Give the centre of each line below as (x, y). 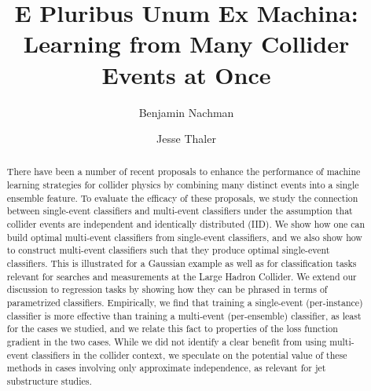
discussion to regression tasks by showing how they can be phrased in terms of (167, 289)
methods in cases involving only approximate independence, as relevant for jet (166, 368)
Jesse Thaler (186, 139)
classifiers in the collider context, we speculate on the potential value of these (189, 354)
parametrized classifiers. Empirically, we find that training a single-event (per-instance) (185, 303)
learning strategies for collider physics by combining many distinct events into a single (183, 185)
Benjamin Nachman (186, 112)
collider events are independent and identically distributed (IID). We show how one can (186, 224)
